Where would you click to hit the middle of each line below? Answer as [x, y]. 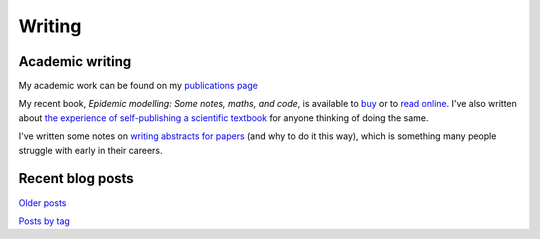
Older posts [42, 202]
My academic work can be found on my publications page [138, 86]
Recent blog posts [76, 178]
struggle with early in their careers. [91, 150]
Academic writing [75, 61]
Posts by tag [44, 221]
